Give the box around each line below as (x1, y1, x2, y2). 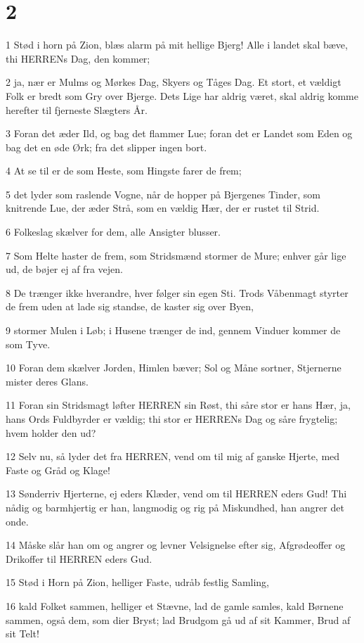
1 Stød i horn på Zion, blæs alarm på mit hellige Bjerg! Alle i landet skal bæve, (6, 37, 348, 52)
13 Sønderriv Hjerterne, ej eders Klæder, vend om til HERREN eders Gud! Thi (6, 486, 347, 501)
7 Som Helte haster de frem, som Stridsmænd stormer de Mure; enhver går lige (6, 248, 346, 262)
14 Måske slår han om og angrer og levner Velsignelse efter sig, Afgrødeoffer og (6, 537, 346, 552)
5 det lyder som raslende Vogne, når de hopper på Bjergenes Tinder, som (6, 186, 320, 201)
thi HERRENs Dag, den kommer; (6, 51, 150, 65)
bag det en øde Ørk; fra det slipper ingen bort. (6, 139, 207, 154)
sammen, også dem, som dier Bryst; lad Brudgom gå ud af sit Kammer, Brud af (6, 612, 351, 627)
